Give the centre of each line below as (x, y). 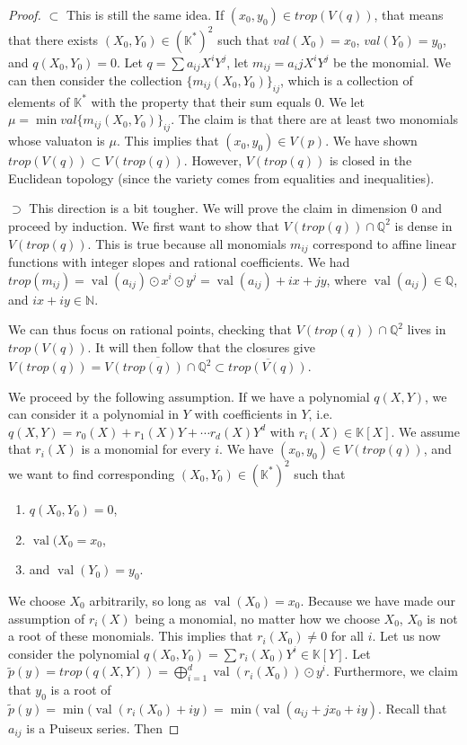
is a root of (81, 690)
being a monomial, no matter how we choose (257, 618)
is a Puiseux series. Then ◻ (103, 727)
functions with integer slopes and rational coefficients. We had (179, 261)
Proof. (25, 14)
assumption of (47, 618)
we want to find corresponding (92, 473)
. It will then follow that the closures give (201, 346)
